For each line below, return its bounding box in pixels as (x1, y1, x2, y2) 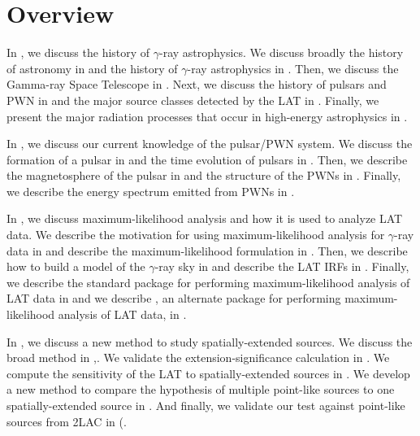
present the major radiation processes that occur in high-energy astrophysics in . (6, 107, 408, 124)
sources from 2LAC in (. (6, 412, 127, 429)
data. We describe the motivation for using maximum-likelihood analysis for (6, 226, 385, 243)
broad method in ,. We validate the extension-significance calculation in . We (6, 349, 390, 366)
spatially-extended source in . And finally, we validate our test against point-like (6, 397, 405, 413)
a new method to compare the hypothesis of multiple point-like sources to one (6, 381, 395, 398)
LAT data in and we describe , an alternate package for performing (6, 290, 341, 307)
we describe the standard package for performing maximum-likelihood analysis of (6, 273, 410, 290)
